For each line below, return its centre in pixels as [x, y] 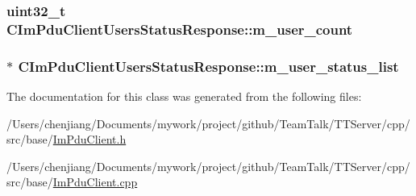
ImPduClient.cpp [95, 182]
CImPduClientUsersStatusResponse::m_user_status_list [208, 66]
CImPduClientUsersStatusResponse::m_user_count [180, 29]
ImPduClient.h [89, 139]
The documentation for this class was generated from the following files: [184, 96]
